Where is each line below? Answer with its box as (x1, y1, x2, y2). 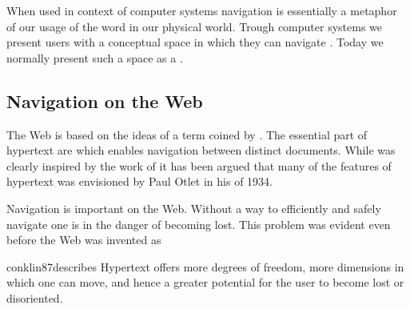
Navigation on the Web (6, 88, 203, 113)
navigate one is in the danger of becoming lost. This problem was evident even (6, 215, 391, 232)
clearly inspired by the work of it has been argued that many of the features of (6, 157, 392, 174)
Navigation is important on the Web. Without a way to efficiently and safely (6, 199, 381, 216)
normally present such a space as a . (6, 49, 183, 66)
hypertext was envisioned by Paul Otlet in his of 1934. (6, 173, 273, 190)
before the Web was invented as (6, 231, 161, 248)
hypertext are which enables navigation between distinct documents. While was (6, 142, 396, 159)
